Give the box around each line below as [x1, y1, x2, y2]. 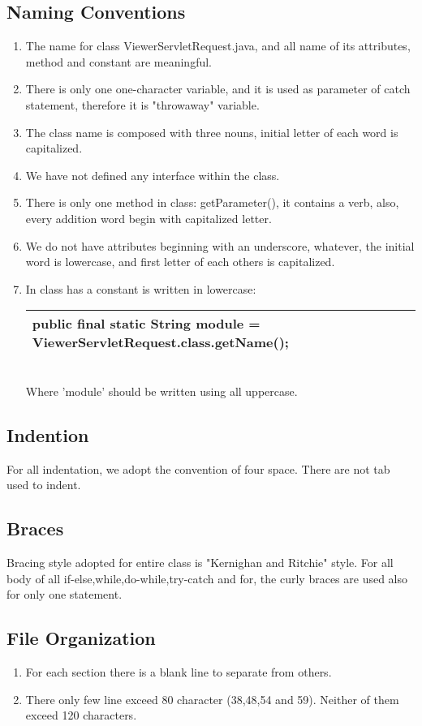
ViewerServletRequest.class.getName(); [32, 333, 289, 352]
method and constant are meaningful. [25, 53, 212, 70]
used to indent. [6, 476, 81, 493]
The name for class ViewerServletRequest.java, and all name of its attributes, [25, 37, 411, 54]
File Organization [6, 625, 156, 651]
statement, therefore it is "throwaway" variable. [25, 96, 260, 113]
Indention [6, 422, 89, 447]
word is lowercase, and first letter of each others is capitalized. [25, 253, 335, 270]
